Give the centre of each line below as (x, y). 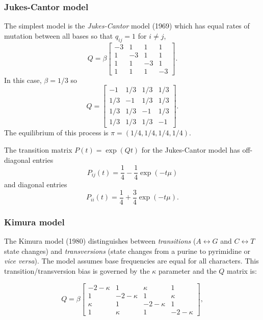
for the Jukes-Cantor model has (191, 150)
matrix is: (242, 270)
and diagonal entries (36, 184)
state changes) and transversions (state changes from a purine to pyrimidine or (127, 251)
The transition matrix (38, 150)
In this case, (23, 80)
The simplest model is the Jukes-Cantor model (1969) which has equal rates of (127, 26)
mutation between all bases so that (59, 35)
